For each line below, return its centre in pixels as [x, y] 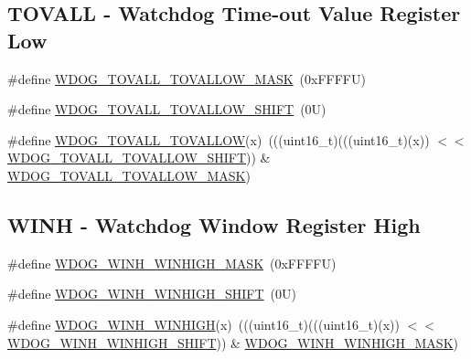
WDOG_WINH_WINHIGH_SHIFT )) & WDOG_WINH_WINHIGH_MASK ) [233, 342]
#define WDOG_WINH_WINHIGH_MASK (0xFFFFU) [172, 263]
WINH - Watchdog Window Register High [214, 224]
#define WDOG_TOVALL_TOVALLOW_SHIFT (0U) [167, 109]
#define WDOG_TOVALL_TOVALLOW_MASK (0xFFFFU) [187, 78]
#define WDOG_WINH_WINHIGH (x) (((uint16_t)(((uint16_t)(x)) [204, 324]
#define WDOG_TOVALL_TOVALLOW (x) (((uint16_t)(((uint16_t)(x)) [219, 139]
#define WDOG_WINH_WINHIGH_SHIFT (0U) [152, 294]
